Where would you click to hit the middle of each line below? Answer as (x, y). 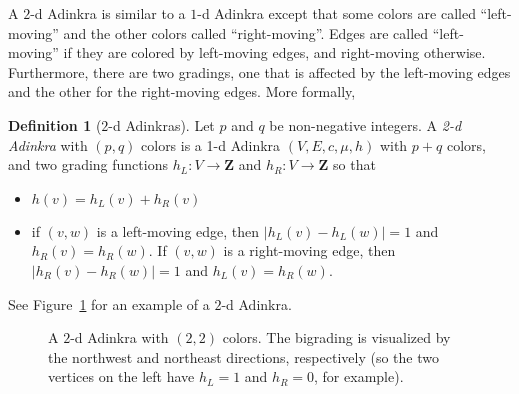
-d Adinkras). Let (161, 124)
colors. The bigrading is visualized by (336, 337)
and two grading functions (88, 164)
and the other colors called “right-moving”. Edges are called (246, 32)
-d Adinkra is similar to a (108, 13)
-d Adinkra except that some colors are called (336, 13)
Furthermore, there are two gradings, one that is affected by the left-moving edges (259, 71)
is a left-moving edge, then (178, 230)
